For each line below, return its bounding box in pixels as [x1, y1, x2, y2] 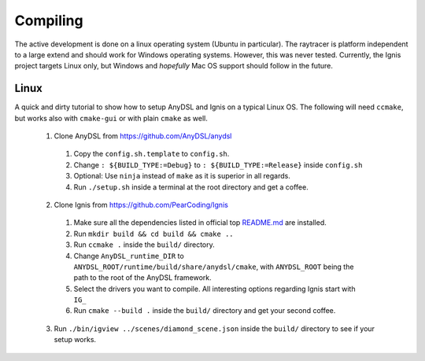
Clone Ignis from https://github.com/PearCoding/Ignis [54, 200, 228, 209]
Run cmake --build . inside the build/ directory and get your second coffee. [73, 306, 336, 315]
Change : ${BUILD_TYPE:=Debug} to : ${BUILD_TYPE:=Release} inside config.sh [73, 160, 363, 169]
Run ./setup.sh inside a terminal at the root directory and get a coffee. [73, 182, 309, 192]
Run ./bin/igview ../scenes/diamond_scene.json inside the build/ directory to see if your [54, 323, 375, 333]
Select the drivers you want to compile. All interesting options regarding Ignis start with [73, 284, 356, 293]
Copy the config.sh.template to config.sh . [73, 149, 230, 159]
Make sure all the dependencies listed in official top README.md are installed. [73, 218, 327, 227]
